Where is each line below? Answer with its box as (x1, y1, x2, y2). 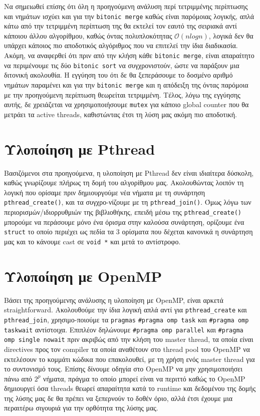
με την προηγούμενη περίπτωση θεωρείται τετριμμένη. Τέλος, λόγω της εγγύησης (4, 89, 240, 100)
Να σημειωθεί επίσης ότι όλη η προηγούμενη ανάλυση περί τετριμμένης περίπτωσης (4, 1, 248, 11)
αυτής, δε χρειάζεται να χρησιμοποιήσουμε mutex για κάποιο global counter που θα (4, 99, 249, 110)
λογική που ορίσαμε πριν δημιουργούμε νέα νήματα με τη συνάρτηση (4, 187, 205, 197)
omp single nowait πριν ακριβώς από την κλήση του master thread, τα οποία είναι (4, 334, 253, 344)
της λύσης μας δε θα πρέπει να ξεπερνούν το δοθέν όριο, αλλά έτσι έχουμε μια (4, 392, 233, 403)
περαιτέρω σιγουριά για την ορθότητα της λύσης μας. (4, 402, 158, 413)
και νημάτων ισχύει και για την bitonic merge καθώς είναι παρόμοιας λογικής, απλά (4, 11, 254, 21)
